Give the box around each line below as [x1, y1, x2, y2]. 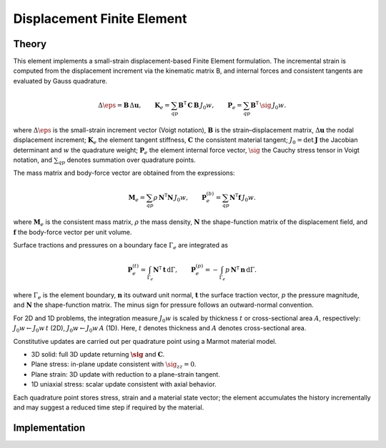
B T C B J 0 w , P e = [178, 100, 242, 111]
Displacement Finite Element [13, 11, 187, 26]
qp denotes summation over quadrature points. [58, 156, 196, 166]
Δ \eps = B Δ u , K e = [97, 101, 171, 111]
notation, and [13, 156, 53, 164]
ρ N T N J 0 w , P [153, 192, 207, 203]
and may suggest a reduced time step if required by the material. [13, 403, 204, 412]
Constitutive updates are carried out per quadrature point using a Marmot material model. [13, 337, 277, 345]
